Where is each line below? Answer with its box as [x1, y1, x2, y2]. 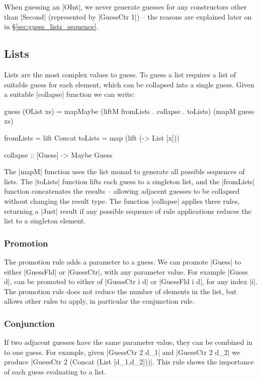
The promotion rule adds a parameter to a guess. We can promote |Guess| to [4, 256, 241, 267]
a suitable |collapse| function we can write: [4, 89, 135, 99]
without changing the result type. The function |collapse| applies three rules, [4, 195, 240, 206]
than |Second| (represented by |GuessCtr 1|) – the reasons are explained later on [4, 11, 252, 22]
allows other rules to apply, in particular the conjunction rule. [4, 296, 195, 306]
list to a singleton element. [4, 215, 86, 226]
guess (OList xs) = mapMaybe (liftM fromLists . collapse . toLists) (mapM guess [4, 105, 254, 116]
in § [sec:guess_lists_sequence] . [4, 21, 99, 32]
